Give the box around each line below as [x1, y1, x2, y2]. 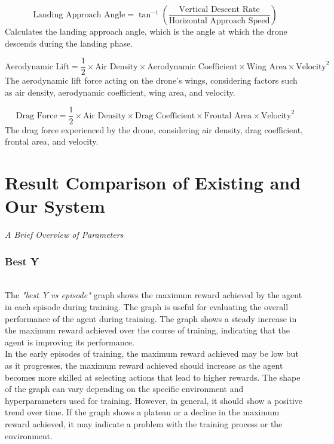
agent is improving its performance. [5, 335, 134, 348]
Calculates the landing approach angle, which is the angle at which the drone [5, 25, 287, 37]
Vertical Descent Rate [179, 5, 260, 14]
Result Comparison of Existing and [5, 170, 301, 194]
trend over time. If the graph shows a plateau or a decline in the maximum [5, 406, 280, 418]
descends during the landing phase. [5, 36, 133, 49]
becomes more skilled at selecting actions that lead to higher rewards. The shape [5, 370, 301, 383]
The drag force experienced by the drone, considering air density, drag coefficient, [5, 123, 303, 136]
